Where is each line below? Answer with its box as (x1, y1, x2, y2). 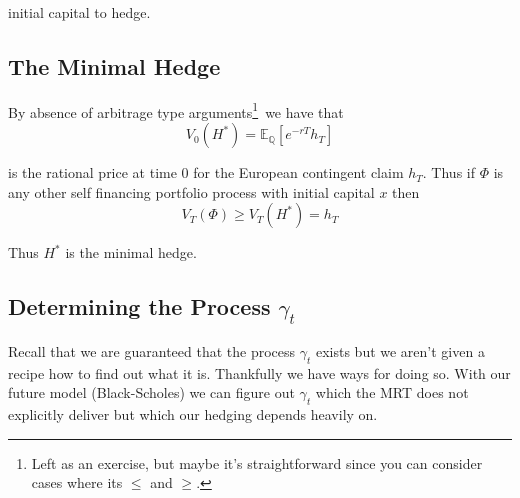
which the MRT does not (315, 382, 469, 403)
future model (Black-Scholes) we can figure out (8, 382, 295, 403)
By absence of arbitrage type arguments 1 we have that (8, 98, 344, 122)
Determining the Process (8, 291, 271, 322)
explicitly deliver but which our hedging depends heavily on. (8, 404, 378, 425)
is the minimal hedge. (65, 242, 197, 263)
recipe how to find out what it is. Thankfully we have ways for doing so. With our (8, 362, 511, 383)
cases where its (31, 472, 123, 493)
